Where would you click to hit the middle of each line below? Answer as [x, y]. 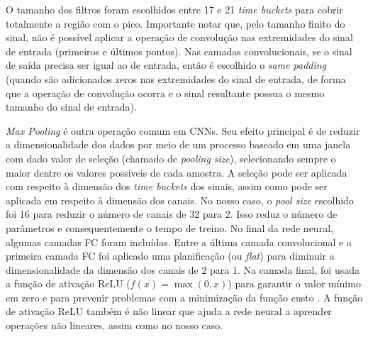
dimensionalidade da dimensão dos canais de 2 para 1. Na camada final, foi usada [183, 269]
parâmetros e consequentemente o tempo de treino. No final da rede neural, [169, 227]
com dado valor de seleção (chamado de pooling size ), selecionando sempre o [171, 158]
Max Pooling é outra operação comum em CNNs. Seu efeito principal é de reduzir [183, 130]
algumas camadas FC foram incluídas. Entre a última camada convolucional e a [179, 242]
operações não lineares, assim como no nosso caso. [115, 325]
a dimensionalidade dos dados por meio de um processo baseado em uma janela [178, 144]
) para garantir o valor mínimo [294, 283]
